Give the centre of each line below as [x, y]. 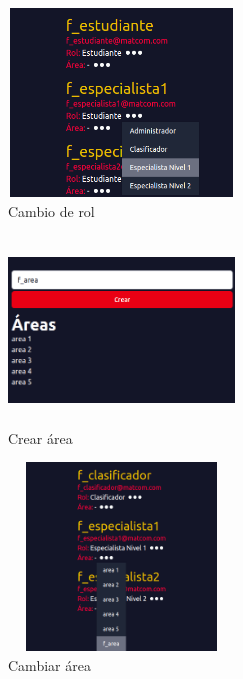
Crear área [40, 437]
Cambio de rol [51, 210]
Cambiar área [49, 664]
